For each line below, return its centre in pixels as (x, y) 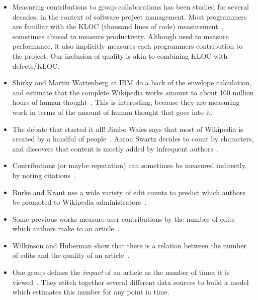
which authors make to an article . (66, 229)
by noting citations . (44, 175)
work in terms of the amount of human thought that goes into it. (112, 112)
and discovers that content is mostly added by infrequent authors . (115, 148)
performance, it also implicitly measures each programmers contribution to (127, 46)
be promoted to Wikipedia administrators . (79, 202)
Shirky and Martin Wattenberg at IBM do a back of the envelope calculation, (132, 83)
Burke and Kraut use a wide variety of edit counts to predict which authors (129, 192)
